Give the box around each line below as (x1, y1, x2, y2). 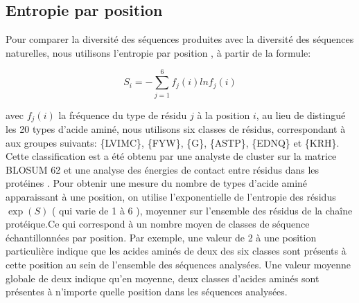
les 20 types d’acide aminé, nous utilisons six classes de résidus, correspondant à (6, 121, 346, 136)
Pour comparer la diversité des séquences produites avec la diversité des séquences (6, 32, 354, 46)
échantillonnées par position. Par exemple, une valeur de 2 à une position (6, 230, 317, 244)
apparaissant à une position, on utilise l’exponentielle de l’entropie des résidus (6, 189, 336, 203)
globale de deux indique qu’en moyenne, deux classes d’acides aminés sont (6, 270, 319, 285)
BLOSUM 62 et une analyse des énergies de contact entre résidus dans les (6, 162, 319, 176)
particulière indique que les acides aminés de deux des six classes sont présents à (6, 244, 347, 258)
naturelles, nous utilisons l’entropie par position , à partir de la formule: (6, 45, 311, 59)
